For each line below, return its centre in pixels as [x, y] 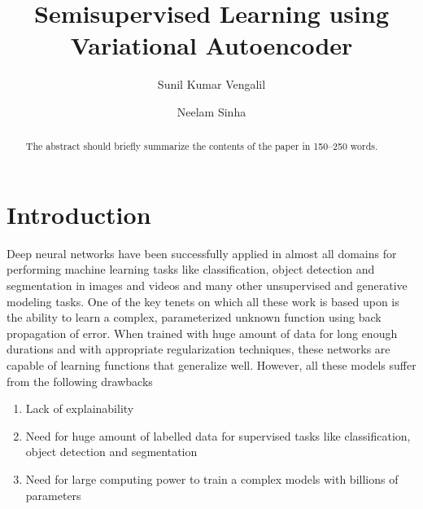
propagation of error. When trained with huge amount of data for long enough [202, 333]
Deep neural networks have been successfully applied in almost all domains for [202, 253]
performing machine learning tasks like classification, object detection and [191, 269]
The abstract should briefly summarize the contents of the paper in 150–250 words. [202, 146]
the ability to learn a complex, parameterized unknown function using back [194, 317]
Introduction [79, 214]
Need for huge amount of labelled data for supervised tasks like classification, [218, 435]
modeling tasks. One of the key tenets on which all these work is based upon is [203, 301]
